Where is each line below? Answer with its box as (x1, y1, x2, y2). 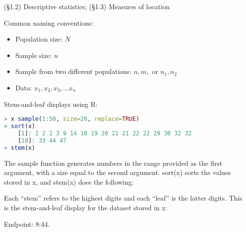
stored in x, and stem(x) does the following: (4, 176, 134, 187)
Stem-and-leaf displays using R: (4, 99, 98, 109)
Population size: (15, 34, 63, 44)
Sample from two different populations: (15, 66, 131, 76)
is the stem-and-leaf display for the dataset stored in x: (4, 202, 167, 212)
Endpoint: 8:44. (4, 218, 50, 229)
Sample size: (15, 50, 52, 60)
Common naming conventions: (4, 17, 94, 28)
